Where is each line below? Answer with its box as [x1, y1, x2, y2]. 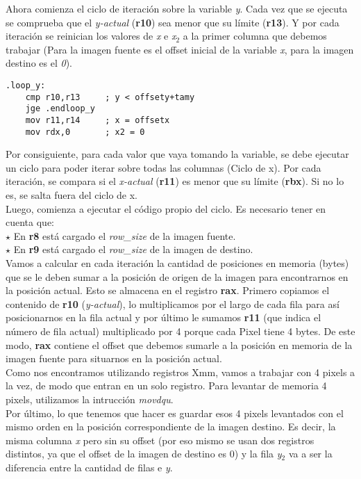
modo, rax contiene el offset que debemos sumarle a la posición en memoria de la [6, 337, 353, 352]
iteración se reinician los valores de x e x [6, 29, 176, 43]
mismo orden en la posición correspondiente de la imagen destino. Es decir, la [6, 419, 336, 434]
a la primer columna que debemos [183, 29, 327, 43]
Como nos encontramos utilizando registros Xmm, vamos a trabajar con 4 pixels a [6, 364, 355, 379]
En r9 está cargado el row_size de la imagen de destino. [13, 242, 253, 257]
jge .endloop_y [25, 104, 95, 114]
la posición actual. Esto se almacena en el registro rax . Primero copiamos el [6, 283, 330, 298]
